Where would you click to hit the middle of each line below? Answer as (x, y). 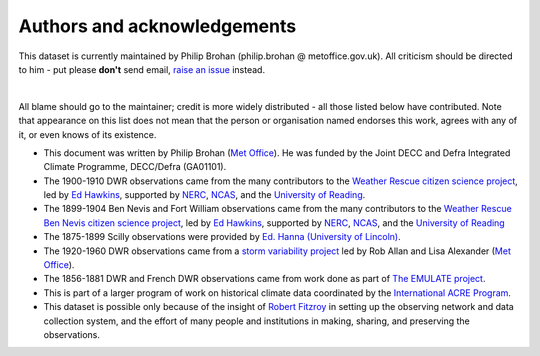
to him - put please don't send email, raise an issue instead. (141, 69)
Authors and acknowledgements (157, 26)
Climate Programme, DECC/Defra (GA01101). (135, 167)
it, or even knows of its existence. (87, 134)
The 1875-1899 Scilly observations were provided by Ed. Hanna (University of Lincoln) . (222, 237)
